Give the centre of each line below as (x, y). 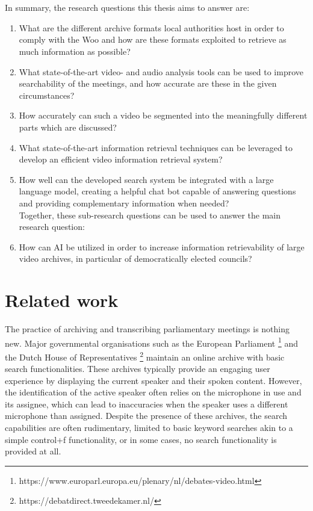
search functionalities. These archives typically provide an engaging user (138, 369)
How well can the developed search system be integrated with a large (146, 179)
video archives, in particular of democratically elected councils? (135, 259)
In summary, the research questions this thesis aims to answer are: (127, 8)
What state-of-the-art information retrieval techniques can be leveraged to (156, 147)
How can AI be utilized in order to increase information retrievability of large (162, 246)
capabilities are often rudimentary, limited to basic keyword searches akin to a (149, 428)
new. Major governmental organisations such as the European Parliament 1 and (152, 342)
